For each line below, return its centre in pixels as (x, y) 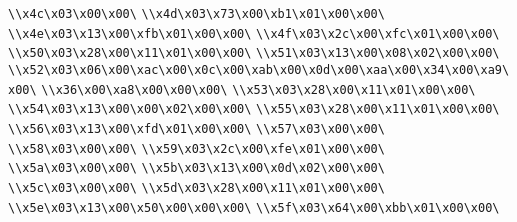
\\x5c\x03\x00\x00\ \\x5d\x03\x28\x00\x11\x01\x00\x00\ (196, 187)
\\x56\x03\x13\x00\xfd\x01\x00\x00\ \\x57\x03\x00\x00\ (196, 128)
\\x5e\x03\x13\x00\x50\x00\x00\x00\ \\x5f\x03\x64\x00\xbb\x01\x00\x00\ (254, 207)
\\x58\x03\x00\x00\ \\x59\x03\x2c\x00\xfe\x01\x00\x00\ (196, 148)
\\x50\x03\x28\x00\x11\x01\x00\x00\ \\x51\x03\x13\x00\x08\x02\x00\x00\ (254, 53)
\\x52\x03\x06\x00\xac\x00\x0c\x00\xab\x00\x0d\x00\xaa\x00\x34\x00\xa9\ (259, 69)
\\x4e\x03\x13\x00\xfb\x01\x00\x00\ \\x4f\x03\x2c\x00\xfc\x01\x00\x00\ (254, 33)
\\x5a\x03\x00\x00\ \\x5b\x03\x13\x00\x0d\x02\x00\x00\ (196, 168)
